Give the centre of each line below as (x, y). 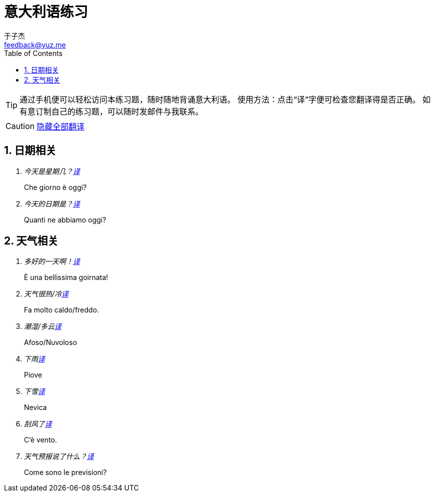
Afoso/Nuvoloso (51, 342)
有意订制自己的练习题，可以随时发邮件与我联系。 (112, 111)
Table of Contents (33, 53)
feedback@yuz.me (35, 44)
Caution (20, 126)
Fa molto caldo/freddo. (62, 310)
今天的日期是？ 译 (52, 203)
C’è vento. (41, 440)
